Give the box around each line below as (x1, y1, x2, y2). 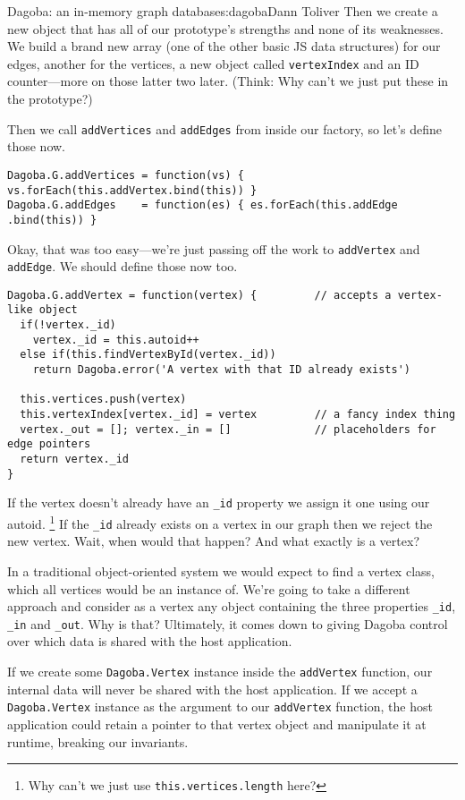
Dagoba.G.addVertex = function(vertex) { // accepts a (7, 288, 392, 302)
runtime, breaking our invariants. (7, 732, 189, 751)
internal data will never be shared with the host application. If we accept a (7, 679, 418, 698)
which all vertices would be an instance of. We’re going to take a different (7, 579, 410, 598)
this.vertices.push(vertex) (20, 393, 187, 406)
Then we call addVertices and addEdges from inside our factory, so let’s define (7, 119, 442, 138)
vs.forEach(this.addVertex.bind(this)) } (7, 183, 258, 197)
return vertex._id (20, 453, 130, 466)
